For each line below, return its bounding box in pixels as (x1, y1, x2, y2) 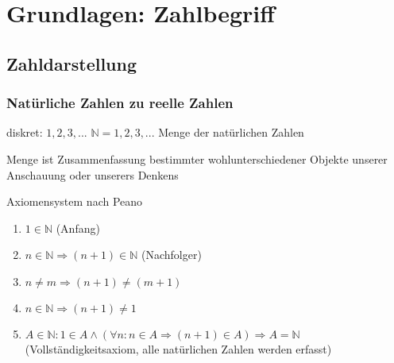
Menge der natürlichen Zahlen (158, 124, 304, 141)
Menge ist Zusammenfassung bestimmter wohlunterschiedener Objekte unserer (6, 150, 388, 167)
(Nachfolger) (141, 246, 202, 263)
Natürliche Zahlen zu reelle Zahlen (6, 93, 234, 113)
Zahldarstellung (6, 51, 137, 75)
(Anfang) (56, 219, 100, 236)
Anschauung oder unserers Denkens (6, 166, 179, 183)
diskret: (6, 124, 43, 141)
